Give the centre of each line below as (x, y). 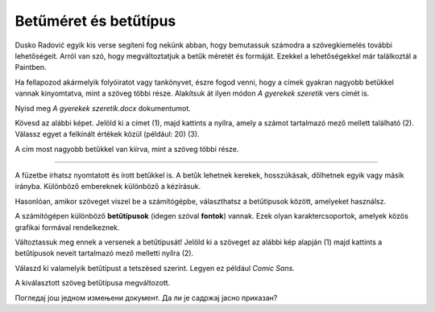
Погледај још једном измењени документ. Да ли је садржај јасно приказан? (146, 298)
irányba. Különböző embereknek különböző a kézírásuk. (108, 187)
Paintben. (31, 68)
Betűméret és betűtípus (95, 21)
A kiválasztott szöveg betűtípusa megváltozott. (93, 283)
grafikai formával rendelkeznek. (67, 227)
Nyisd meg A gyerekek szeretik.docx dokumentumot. (103, 108)
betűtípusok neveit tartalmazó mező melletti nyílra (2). (104, 253)
